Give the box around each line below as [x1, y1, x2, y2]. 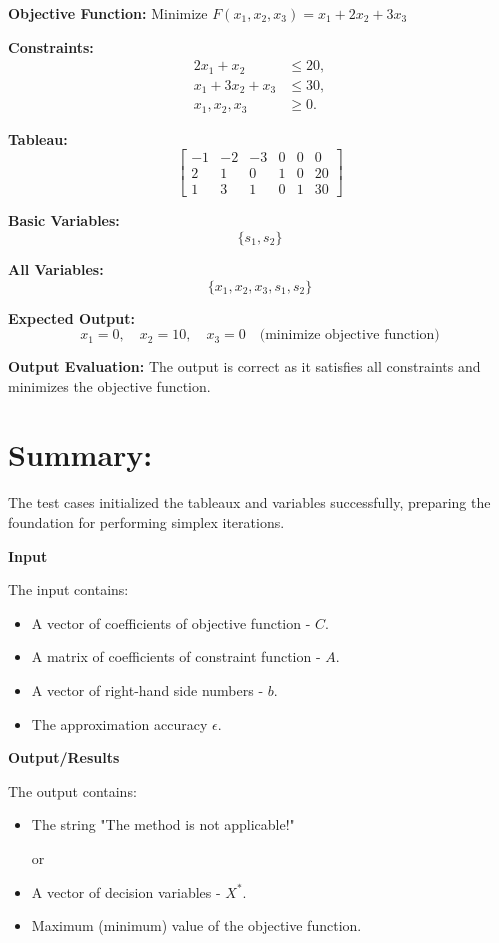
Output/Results [8, 747, 120, 768]
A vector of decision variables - [31, 881, 221, 902]
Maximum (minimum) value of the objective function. [31, 915, 362, 936]
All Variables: [8, 258, 104, 279]
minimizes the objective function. [8, 375, 211, 396]
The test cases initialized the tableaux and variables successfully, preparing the [8, 492, 491, 513]
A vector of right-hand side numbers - [31, 679, 264, 700]
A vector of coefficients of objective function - [31, 612, 311, 633]
